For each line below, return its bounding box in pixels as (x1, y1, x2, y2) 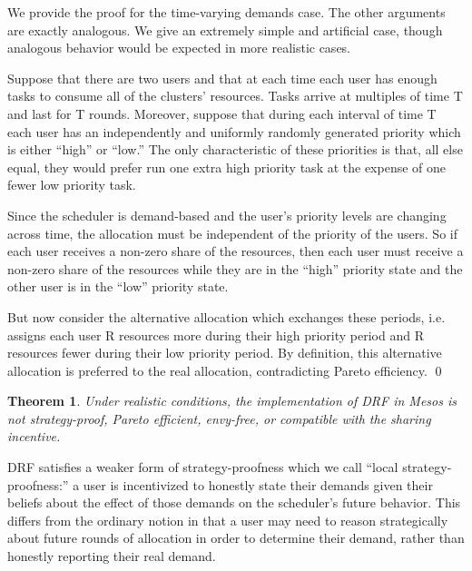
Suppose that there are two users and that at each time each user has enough (7, 68, 438, 87)
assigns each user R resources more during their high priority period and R (7, 325, 424, 344)
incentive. (7, 427, 61, 446)
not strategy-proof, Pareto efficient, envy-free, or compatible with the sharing (7, 409, 431, 428)
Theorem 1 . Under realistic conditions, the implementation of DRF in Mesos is (7, 391, 457, 410)
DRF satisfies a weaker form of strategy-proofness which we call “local (7, 458, 398, 477)
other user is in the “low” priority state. (7, 277, 229, 296)
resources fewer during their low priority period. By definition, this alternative (7, 343, 442, 362)
